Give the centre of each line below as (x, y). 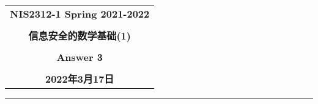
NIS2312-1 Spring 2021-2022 (80, 14)
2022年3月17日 (79, 79)
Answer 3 (79, 57)
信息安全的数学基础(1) (79, 36)
